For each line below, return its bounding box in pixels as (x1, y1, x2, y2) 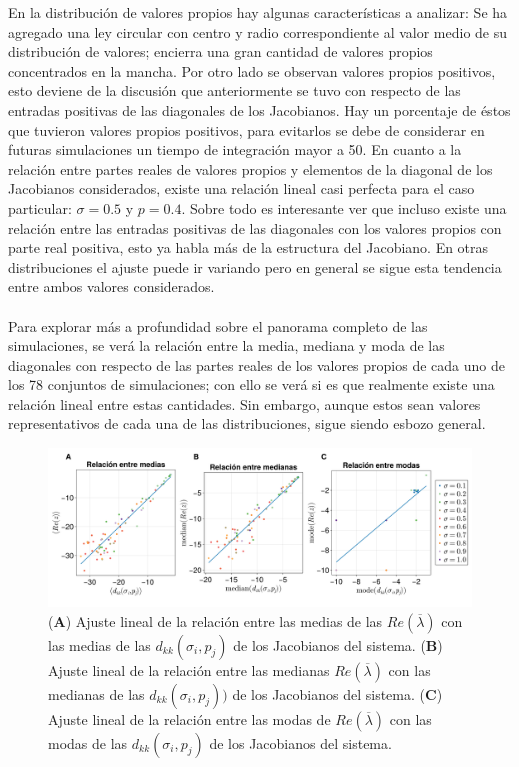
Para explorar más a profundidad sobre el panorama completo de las (8, 315, 428, 336)
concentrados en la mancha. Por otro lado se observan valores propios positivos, (8, 60, 496, 81)
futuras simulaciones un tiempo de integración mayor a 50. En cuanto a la (8, 139, 462, 160)
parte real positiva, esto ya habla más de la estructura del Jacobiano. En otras (8, 237, 489, 258)
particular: (8, 197, 72, 218)
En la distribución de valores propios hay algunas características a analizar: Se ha (8, 2, 508, 22)
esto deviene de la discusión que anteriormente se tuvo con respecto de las (8, 80, 461, 101)
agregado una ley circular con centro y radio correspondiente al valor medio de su (8, 21, 508, 42)
